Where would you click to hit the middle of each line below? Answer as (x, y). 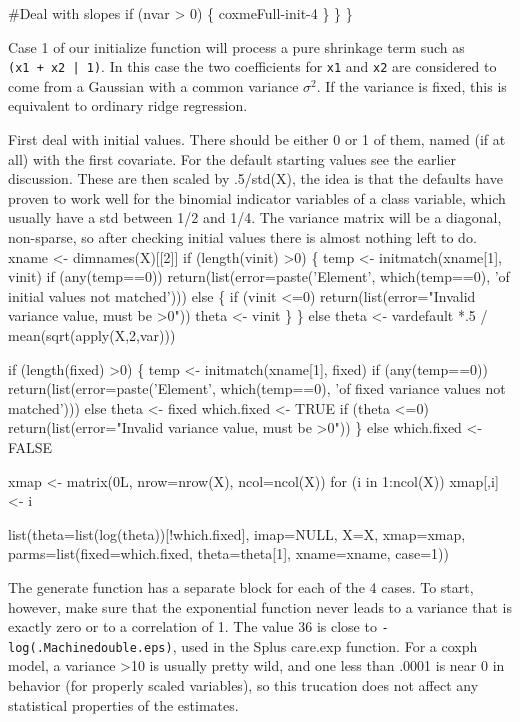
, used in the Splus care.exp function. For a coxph (325, 645)
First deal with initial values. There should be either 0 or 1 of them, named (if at (257, 139)
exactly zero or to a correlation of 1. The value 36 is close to (192, 626)
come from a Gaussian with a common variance (153, 85)
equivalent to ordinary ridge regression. (128, 105)
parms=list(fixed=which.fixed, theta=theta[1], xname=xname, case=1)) (228, 553)
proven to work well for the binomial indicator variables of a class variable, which (257, 197)
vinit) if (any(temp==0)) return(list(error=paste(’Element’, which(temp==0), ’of (259, 276)
